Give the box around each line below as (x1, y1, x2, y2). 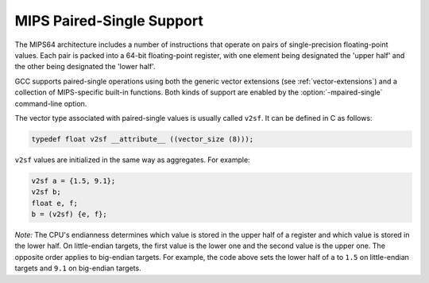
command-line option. (14, 99, 87, 108)
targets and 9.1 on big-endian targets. (14, 263, 142, 273)
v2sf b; (31, 188, 61, 196)
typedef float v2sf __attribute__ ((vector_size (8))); (31, 134, 254, 143)
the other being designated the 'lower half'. (14, 62, 156, 72)
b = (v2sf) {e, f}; (31, 210, 107, 219)
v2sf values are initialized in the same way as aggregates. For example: (14, 155, 250, 165)
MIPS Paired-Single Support (14, 12, 204, 29)
